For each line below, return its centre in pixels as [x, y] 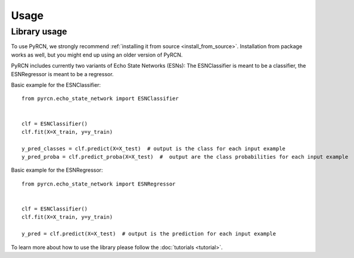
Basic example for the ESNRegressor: [57, 170]
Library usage [39, 32]
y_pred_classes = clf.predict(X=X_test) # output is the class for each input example [154, 148]
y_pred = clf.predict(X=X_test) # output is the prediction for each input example [149, 234]
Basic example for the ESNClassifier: [56, 85]
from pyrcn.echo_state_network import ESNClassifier [100, 99]
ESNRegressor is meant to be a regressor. [62, 74]
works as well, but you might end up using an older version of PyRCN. [97, 55]
